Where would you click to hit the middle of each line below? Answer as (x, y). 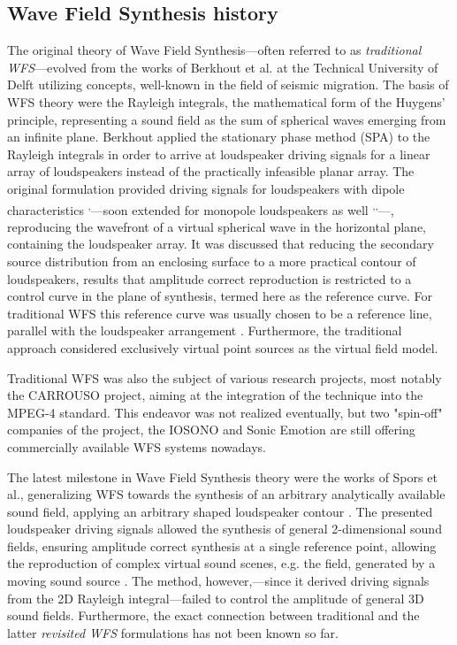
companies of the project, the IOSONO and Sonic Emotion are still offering (211, 430)
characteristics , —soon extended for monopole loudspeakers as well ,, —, (201, 208)
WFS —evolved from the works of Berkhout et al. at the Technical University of (223, 67)
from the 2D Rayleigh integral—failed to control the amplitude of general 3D (216, 598)
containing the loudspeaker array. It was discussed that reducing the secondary (221, 244)
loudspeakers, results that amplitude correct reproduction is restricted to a (209, 278)
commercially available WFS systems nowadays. (137, 446)
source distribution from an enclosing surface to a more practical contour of (212, 261)
